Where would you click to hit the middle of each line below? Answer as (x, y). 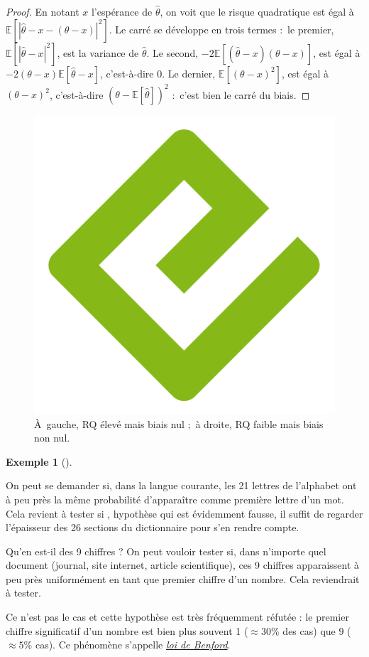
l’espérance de (122, 11)
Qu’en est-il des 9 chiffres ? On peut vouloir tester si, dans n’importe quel (166, 551)
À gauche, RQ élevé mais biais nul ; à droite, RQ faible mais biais (179, 423)
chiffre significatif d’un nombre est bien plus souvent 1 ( (127, 630)
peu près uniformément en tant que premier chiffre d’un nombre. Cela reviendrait (183, 578)
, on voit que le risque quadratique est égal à (257, 11)
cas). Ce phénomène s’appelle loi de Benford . (133, 645)
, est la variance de (98, 52)
